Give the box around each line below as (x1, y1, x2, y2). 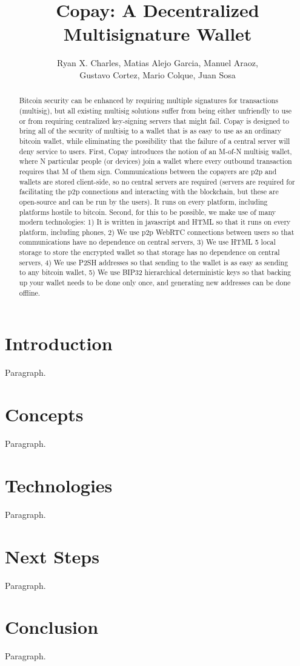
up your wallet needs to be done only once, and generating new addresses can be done (19, 277, 291, 288)
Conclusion (5, 614, 99, 639)
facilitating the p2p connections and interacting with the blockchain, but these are (19, 186, 279, 197)
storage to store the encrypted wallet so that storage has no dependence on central (19, 247, 280, 257)
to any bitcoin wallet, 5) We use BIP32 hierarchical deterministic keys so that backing (19, 267, 292, 277)
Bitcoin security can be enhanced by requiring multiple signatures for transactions (19, 95, 278, 106)
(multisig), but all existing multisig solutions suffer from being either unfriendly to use (19, 105, 292, 115)
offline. (19, 287, 41, 297)
